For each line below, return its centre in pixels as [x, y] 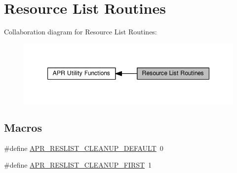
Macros [23, 128]
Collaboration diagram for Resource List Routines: [80, 32]
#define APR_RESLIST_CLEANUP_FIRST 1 [78, 164]
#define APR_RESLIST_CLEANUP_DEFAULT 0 [84, 148]
